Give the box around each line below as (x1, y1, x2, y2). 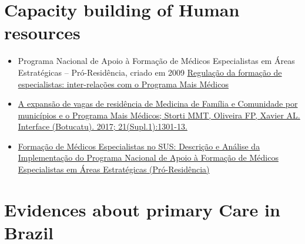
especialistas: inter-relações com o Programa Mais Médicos (18, 77, 229, 90)
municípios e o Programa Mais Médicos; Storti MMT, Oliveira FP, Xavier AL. (18, 109, 300, 121)
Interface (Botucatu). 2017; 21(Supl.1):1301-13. (18, 120, 187, 133)
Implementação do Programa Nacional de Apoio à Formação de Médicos (18, 151, 279, 164)
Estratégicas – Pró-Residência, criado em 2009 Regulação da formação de (18, 66, 282, 78)
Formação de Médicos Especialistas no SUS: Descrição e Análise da (18, 140, 260, 152)
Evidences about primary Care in (4, 197, 280, 221)
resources (4, 21, 81, 45)
